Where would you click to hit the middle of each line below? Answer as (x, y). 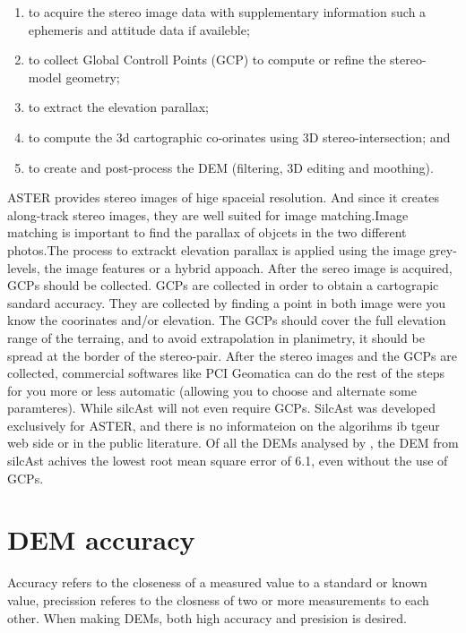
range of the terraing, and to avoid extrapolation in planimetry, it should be (216, 337)
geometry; (93, 77)
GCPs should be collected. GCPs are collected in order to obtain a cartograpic (223, 285)
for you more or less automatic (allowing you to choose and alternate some (212, 390)
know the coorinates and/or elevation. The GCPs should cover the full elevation (227, 320)
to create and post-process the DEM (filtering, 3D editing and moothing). (231, 167)
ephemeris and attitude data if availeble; (139, 29)
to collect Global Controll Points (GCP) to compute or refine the (207, 60)
